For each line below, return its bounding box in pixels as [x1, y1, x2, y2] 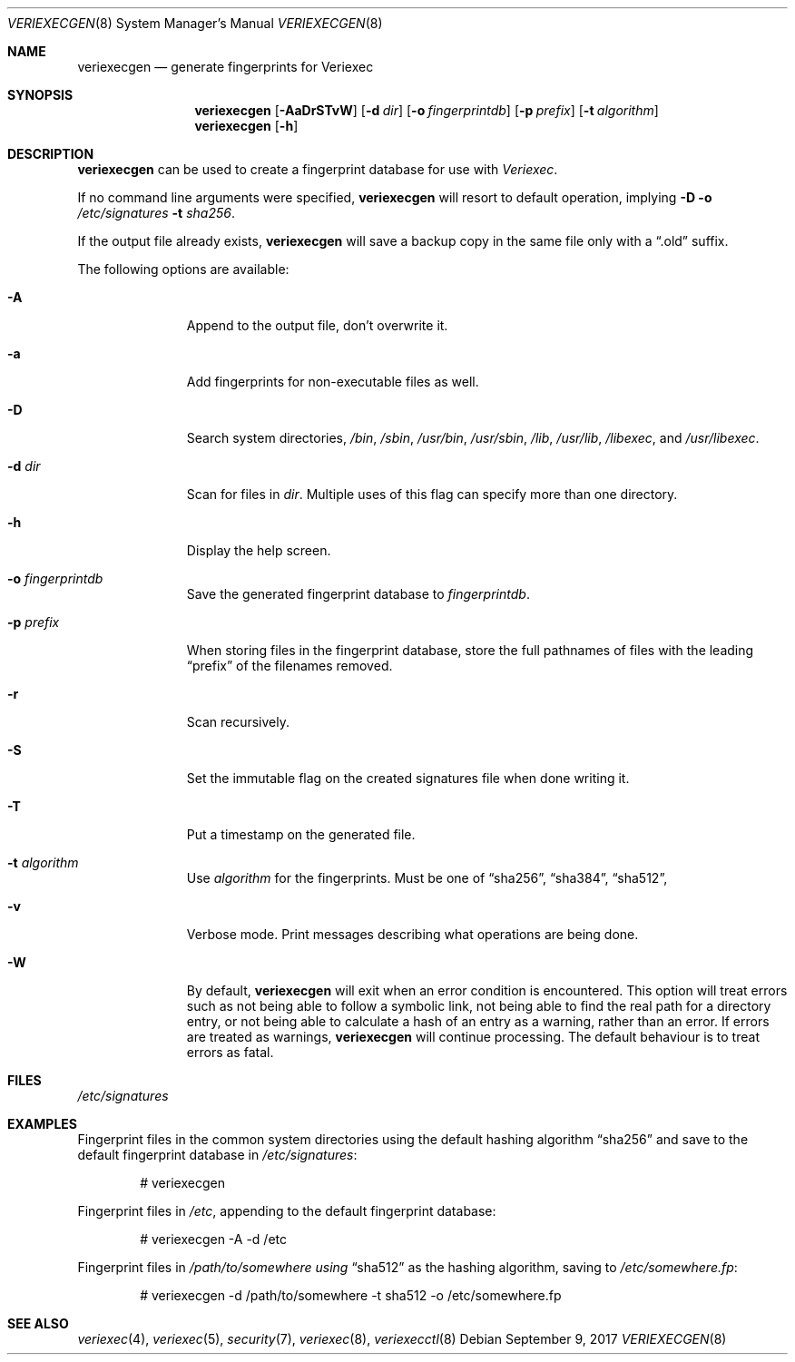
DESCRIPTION [7, 146, 94, 162]
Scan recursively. [186, 714, 290, 730]
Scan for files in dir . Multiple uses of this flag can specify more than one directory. [186, 486, 678, 502]
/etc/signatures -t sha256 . [77, 205, 235, 220]
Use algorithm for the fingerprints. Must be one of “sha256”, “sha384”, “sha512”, [186, 870, 668, 886]
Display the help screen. [186, 543, 331, 558]
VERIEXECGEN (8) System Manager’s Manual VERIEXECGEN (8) [7, 15, 383, 31]
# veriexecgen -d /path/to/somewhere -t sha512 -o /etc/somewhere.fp [140, 1288, 562, 1303]
